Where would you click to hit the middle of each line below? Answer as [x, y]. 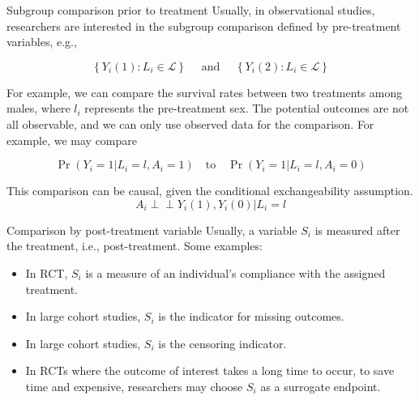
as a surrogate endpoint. [321, 386]
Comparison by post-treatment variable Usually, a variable [152, 230]
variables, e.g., [42, 42]
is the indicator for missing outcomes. [251, 316]
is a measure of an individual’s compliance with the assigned [235, 272]
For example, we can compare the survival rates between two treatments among [205, 92]
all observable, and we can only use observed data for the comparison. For [190, 123]
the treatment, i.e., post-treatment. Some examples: [135, 246]
